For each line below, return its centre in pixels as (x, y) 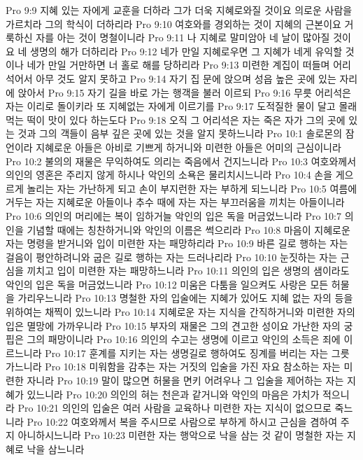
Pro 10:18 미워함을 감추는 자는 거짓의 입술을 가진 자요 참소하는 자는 (193, 367)
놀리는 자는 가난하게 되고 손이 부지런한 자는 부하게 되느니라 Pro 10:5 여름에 (192, 188)
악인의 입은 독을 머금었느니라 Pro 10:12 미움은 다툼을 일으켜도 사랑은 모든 (167, 284)
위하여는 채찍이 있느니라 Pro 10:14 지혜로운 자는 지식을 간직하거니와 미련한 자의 (180, 312)
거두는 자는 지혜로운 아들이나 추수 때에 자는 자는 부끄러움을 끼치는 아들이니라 (175, 202)
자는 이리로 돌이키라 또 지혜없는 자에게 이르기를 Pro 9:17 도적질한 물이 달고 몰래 (181, 106)
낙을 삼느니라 (56, 449)
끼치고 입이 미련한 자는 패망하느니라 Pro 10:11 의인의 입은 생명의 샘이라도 (188, 271)
